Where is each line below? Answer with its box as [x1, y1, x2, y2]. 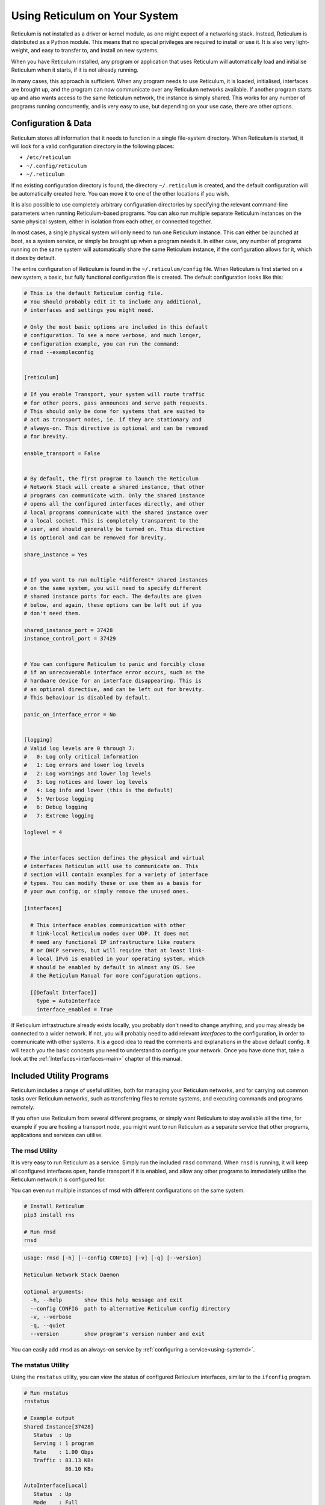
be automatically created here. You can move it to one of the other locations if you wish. [11, 190, 230, 197]
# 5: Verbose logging [23, 795, 94, 802]
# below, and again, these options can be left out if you [23, 601, 202, 608]
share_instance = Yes [23, 551, 88, 558]
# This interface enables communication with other [30, 922, 186, 928]
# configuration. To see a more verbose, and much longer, [23, 332, 202, 339]
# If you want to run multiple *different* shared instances [23, 576, 208, 583]
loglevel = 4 [23, 829, 63, 836]
